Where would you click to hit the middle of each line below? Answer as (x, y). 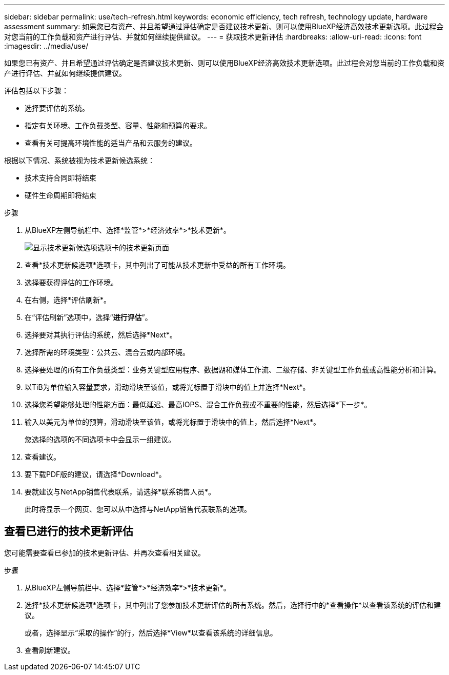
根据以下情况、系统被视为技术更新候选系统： (79, 160)
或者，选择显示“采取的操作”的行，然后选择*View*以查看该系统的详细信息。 (151, 632)
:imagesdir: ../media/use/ (46, 46)
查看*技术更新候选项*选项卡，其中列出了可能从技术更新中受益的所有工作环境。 (158, 265)
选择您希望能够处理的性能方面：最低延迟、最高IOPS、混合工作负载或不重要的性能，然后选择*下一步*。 (198, 404)
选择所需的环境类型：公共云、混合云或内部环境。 (107, 352)
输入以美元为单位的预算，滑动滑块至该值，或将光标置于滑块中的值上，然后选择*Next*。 (172, 422)
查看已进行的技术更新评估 (69, 531)
